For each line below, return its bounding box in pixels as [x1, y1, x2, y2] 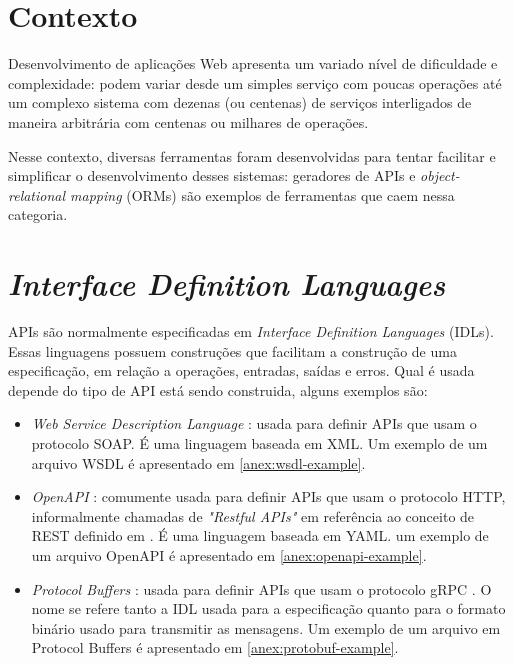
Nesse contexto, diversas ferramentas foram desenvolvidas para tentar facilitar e [8, 145, 496, 166]
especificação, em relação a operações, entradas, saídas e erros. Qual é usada [8, 360, 475, 381]
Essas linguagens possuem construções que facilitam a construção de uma [8, 340, 457, 361]
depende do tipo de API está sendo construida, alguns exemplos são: [8, 379, 428, 400]
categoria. [8, 204, 68, 225]
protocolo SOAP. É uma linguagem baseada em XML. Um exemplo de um [31, 432, 488, 453]
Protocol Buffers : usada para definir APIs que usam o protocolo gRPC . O [31, 578, 492, 599]
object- [420, 165, 460, 186]
